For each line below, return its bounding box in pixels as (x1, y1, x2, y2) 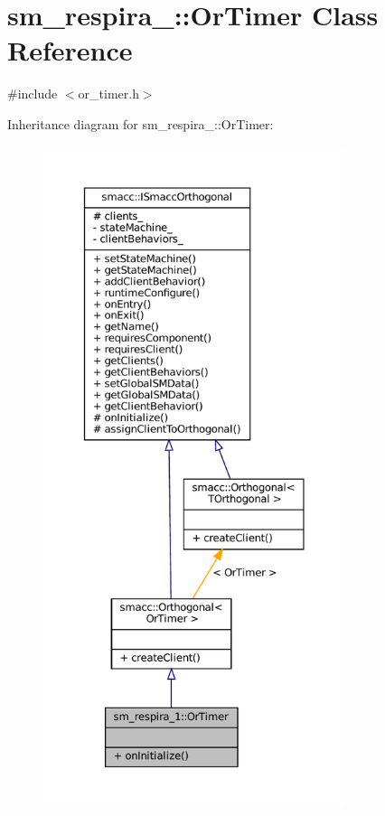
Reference (7, 32, 133, 69)
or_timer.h (78, 84, 139, 103)
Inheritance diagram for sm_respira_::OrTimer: (7, 114, 274, 133)
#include (7, 84, 58, 103)
